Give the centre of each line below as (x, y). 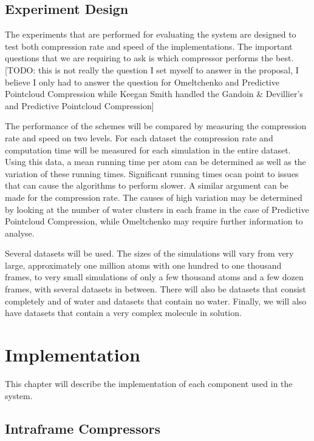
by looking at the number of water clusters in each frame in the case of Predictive (157, 209)
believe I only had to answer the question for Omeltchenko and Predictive (142, 82)
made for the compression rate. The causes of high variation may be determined (154, 197)
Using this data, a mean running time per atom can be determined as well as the (155, 162)
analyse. (20, 233)
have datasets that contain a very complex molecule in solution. (123, 313)
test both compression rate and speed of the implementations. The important (149, 46)
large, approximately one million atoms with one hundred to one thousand (143, 265)
